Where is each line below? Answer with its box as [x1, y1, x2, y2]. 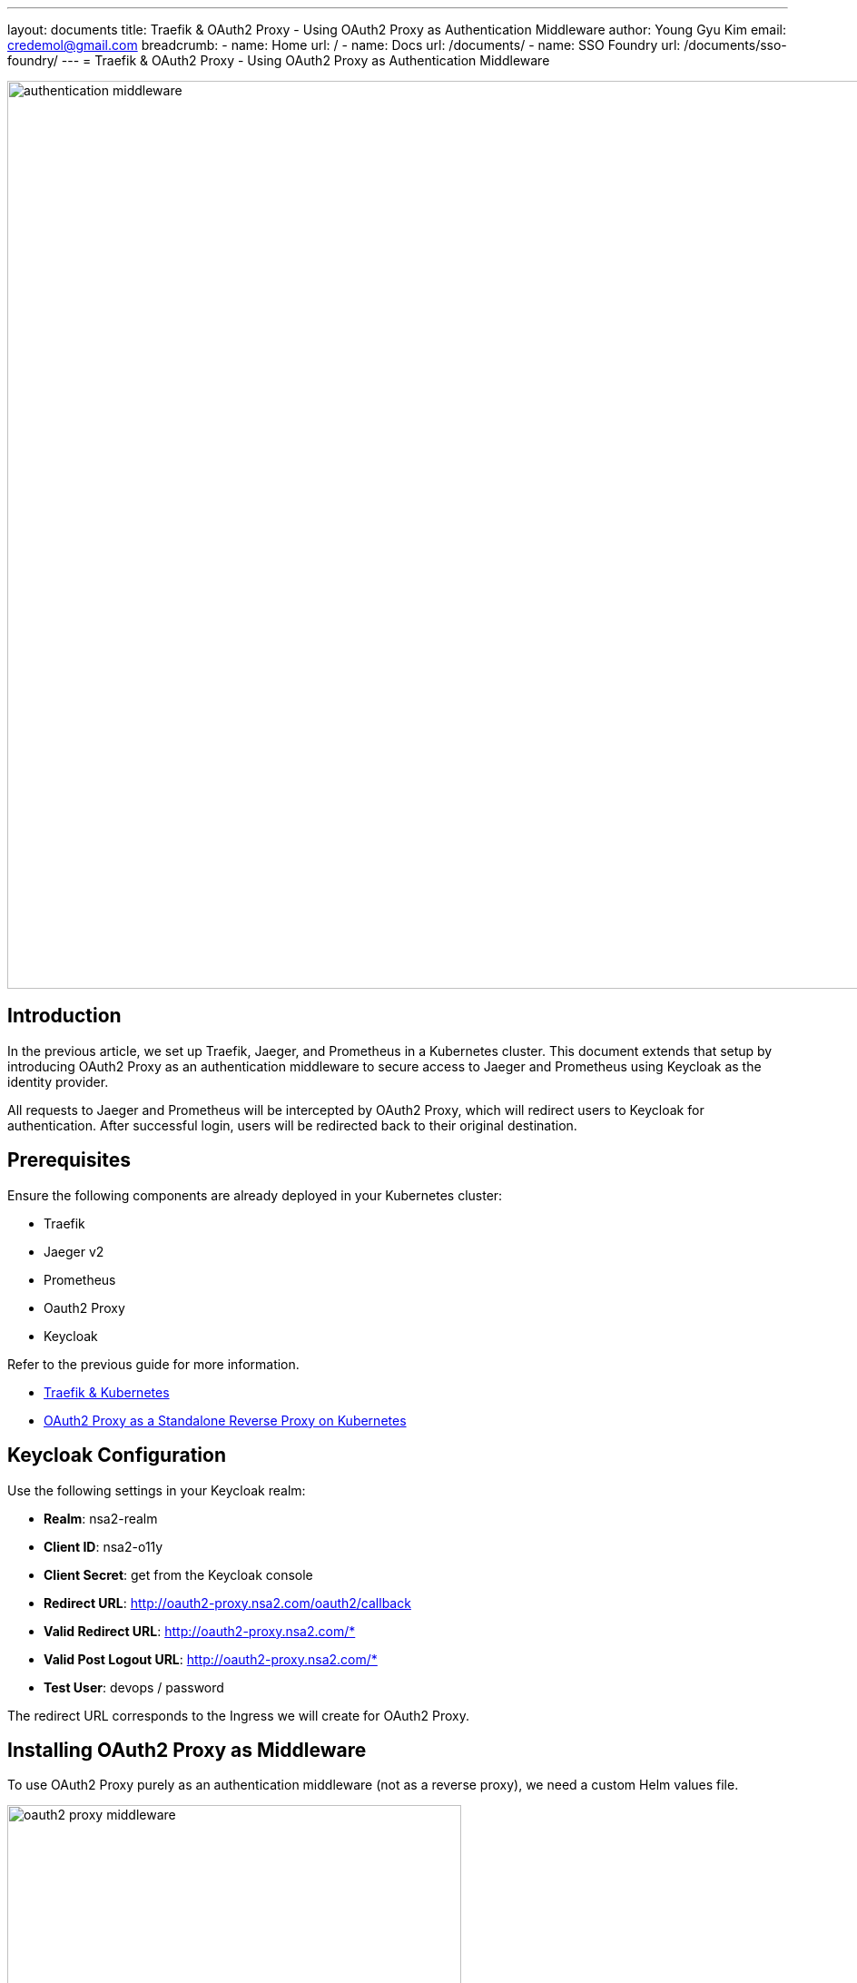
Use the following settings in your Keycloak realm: [7, 1482, 306, 1498]
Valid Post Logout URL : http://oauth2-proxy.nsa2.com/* [44, 1651, 378, 1667]
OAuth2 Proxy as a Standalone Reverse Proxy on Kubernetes [44, 1412, 407, 1428]
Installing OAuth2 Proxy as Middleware [7, 1738, 367, 1761]
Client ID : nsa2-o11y [44, 1538, 163, 1554]
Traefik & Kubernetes [44, 1384, 170, 1400]
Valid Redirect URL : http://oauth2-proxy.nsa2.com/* [44, 1623, 356, 1639]
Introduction [7, 1004, 122, 1028]
